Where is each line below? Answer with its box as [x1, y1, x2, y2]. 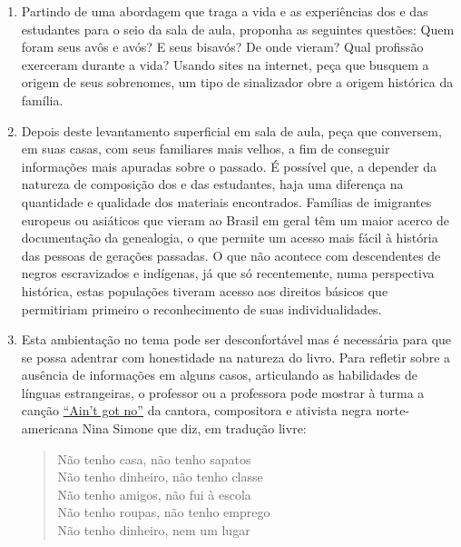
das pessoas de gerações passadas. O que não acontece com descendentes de [21, 245, 441, 264]
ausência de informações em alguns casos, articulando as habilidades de [21, 365, 417, 384]
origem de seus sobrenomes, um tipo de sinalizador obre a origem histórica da [21, 73, 454, 92]
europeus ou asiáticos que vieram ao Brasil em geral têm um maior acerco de [21, 210, 450, 229]
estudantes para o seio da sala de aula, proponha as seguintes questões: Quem [21, 19, 455, 38]
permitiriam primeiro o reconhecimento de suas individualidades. [21, 299, 382, 318]
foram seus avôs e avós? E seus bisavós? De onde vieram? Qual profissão [21, 37, 424, 56]
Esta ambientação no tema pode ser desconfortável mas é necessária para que [21, 330, 452, 349]
